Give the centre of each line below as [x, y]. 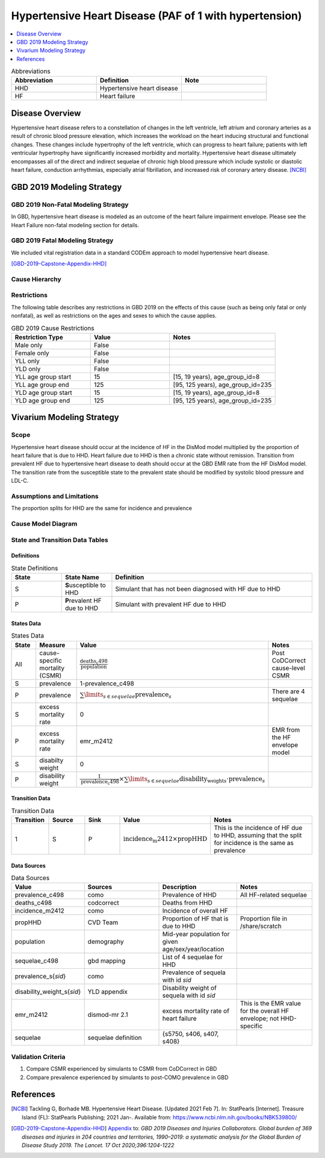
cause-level [288, 668]
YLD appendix [108, 992]
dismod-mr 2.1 [108, 1015]
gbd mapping [107, 961]
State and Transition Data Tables [60, 540]
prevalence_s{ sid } [40, 977]
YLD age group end [42, 400]
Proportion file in [264, 919]
